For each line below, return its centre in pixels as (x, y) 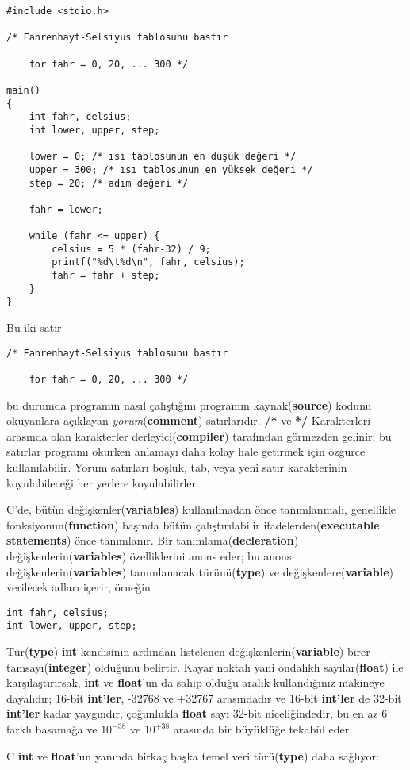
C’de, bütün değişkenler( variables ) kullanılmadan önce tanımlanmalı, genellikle (201, 509)
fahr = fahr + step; (106, 276)
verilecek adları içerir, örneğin (79, 587)
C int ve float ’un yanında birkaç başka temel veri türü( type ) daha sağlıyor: (193, 755)
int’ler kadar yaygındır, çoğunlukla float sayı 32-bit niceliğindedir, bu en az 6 (197, 713)
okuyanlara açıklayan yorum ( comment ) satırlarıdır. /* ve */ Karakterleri (189, 420)
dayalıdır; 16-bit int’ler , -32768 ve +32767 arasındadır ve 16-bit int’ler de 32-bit (204, 697)
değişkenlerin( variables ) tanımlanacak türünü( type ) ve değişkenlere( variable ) (200, 571)
